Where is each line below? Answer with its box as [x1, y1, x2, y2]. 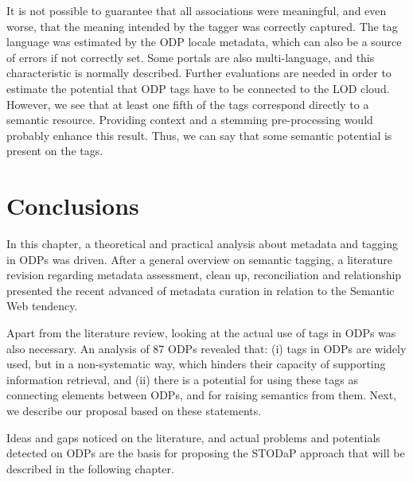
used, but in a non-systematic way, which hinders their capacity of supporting [6, 356, 386, 372]
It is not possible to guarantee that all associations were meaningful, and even [6, 2, 387, 18]
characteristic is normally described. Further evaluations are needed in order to [6, 64, 392, 81]
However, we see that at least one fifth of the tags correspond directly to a [6, 95, 369, 112]
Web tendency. [6, 297, 78, 314]
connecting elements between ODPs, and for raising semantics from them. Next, [6, 387, 397, 403]
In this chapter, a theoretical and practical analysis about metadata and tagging [6, 235, 398, 252]
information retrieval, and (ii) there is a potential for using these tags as [6, 371, 358, 387]
